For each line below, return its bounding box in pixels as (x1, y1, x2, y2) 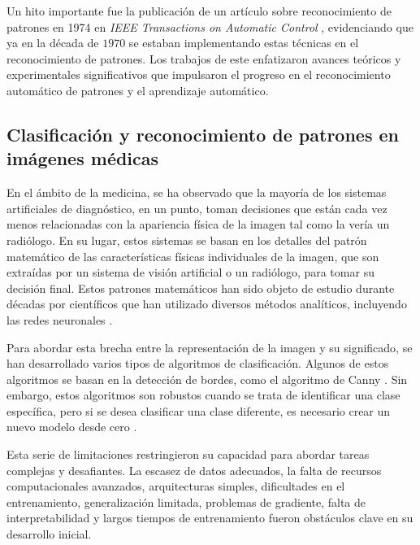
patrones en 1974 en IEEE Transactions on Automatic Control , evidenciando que (6, 18, 414, 35)
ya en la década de (6, 34, 99, 51)
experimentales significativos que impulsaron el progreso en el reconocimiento (6, 66, 391, 83)
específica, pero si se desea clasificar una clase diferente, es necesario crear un (6, 402, 391, 419)
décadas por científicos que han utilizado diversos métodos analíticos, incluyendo (6, 295, 407, 312)
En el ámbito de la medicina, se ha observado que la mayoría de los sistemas (6, 184, 387, 201)
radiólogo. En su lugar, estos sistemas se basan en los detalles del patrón (6, 231, 367, 248)
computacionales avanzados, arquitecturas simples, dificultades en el (6, 477, 345, 495)
